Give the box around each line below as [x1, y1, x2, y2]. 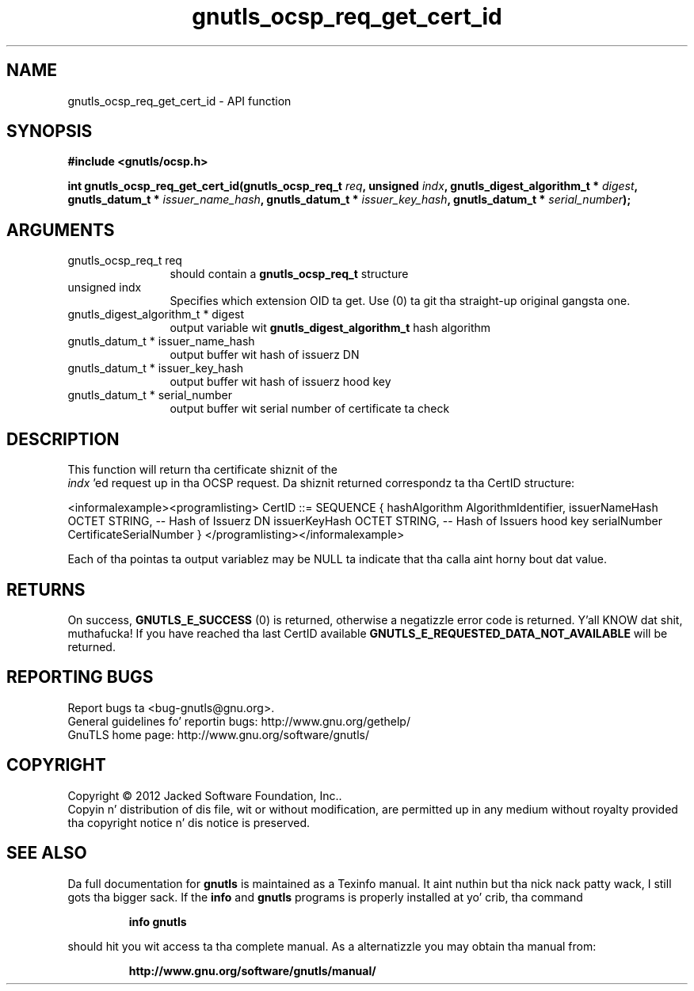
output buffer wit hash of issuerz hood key [170, 375, 391, 389]
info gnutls [128, 914, 187, 928]
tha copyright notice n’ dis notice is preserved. [67, 815, 311, 829]
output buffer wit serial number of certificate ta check [170, 402, 450, 416]
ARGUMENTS [6, 219, 115, 240]
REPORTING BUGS [6, 667, 154, 688]
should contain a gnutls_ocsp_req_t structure [170, 267, 409, 281]
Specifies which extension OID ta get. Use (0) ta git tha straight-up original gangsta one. [170, 294, 631, 308]
